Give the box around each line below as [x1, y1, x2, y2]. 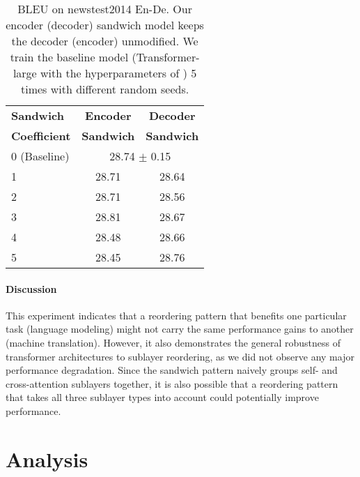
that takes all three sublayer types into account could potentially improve [6, 390, 319, 404]
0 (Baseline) [11, 148, 70, 164]
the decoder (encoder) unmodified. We [11, 33, 198, 49]
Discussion [6, 281, 57, 296]
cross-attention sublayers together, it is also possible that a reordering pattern [6, 376, 338, 391]
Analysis [6, 444, 88, 473]
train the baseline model [10, 49, 129, 65]
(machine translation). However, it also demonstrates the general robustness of [6, 335, 341, 349]
